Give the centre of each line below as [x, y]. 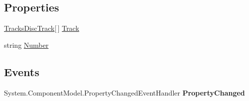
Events [22, 71]
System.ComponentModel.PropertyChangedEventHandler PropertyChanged [124, 92]
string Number [26, 45]
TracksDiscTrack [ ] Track [42, 28]
